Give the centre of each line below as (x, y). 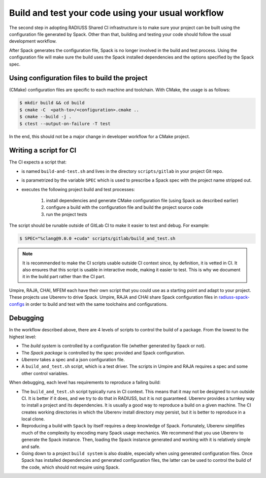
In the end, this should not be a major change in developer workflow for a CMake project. (100, 136)
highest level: (23, 337)
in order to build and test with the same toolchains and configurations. (97, 304)
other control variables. (45, 373)
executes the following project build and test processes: (78, 189)
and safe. (31, 446)
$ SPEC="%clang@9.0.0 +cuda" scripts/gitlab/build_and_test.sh (98, 239)
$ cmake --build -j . (46, 117)
